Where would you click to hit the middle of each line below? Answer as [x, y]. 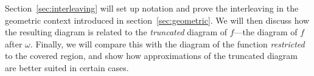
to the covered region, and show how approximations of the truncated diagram [152, 56]
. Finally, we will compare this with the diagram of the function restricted [167, 43]
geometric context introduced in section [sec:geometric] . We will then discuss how [157, 20]
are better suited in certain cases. [67, 67]
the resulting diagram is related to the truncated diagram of [116, 32]
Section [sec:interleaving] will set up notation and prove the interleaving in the [152, 8]
